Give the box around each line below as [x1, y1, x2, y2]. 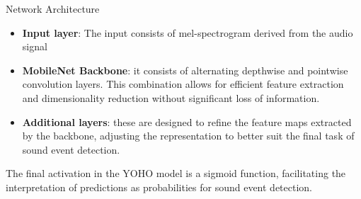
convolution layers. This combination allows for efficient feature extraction [22, 76, 344, 91]
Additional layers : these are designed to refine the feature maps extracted [22, 114, 352, 129]
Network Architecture [6, 1, 100, 16]
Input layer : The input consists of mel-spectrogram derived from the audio [22, 25, 353, 40]
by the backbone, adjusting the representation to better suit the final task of [22, 128, 355, 143]
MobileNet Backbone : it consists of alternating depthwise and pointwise [22, 62, 348, 77]
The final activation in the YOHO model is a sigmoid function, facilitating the [6, 166, 346, 181]
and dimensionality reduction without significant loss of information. [22, 90, 320, 105]
